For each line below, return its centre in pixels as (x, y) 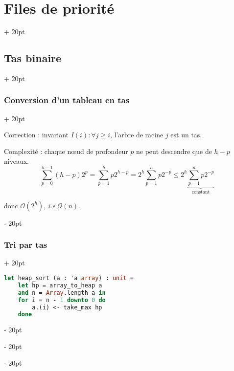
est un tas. (186, 135)
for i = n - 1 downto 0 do (62, 300)
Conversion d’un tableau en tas (67, 100)
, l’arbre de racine (137, 135)
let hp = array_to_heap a (60, 285)
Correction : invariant (36, 135)
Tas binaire (33, 58)
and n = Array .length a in (62, 293)
